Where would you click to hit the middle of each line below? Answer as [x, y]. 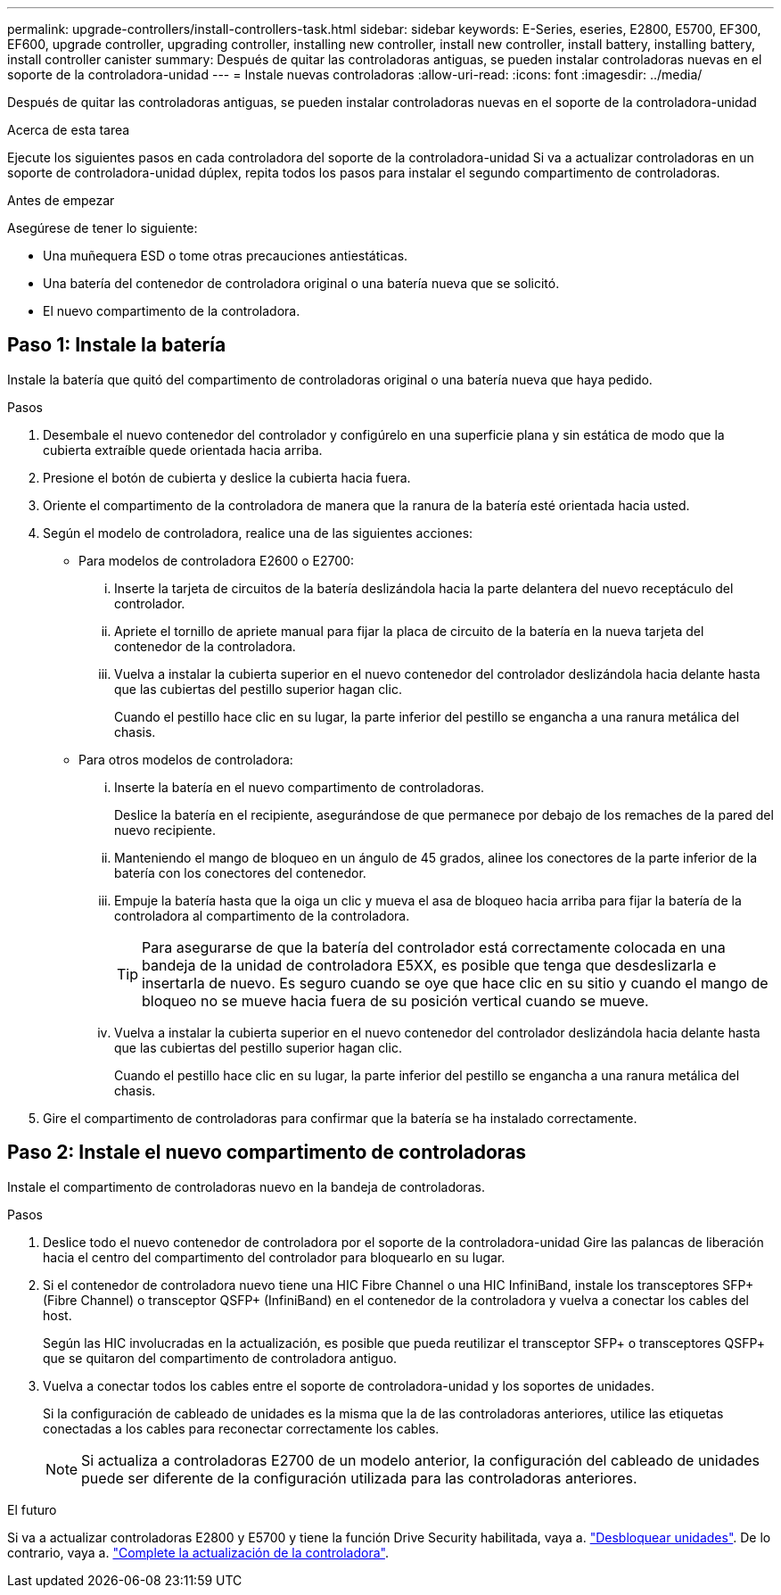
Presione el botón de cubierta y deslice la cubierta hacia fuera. [227, 477]
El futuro [32, 1509]
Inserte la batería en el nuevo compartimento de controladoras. [300, 787]
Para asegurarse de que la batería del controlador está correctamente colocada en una [434, 947]
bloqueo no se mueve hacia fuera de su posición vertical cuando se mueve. [395, 1000]
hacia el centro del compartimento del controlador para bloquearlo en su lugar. [274, 1257]
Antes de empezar [61, 200]
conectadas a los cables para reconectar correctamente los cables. [241, 1428]
